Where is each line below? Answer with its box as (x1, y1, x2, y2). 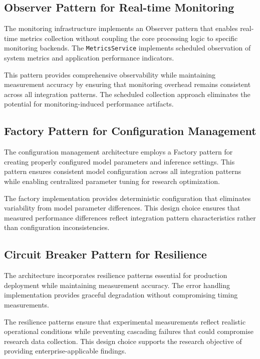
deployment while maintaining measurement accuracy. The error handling (4, 279, 230, 290)
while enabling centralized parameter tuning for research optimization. (4, 176, 220, 186)
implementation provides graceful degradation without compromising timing (4, 289, 238, 300)
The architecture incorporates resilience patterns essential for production (4, 270, 227, 280)
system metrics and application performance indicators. (4, 52, 174, 63)
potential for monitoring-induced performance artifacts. (4, 98, 174, 109)
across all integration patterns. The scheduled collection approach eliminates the (4, 88, 250, 99)
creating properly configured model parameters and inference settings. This (4, 156, 235, 166)
